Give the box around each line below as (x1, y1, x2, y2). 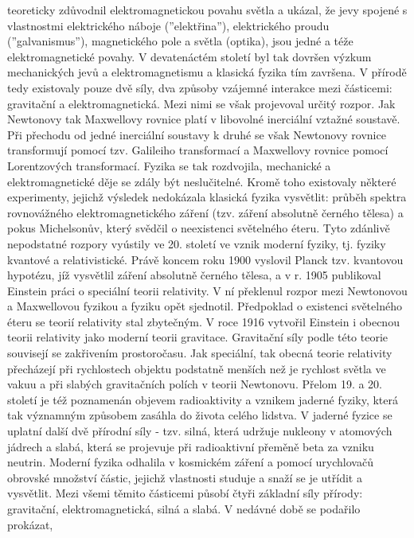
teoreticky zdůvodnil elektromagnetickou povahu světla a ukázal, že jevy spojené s (7, 2, 408, 18)
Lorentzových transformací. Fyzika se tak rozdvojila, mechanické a (7, 157, 331, 173)
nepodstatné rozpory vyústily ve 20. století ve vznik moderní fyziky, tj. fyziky (7, 235, 386, 251)
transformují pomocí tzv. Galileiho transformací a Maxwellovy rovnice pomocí (7, 142, 389, 158)
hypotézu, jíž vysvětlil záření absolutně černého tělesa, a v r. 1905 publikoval (7, 267, 381, 283)
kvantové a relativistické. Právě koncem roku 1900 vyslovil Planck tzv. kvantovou (7, 251, 404, 267)
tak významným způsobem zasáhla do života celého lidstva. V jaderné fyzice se (7, 407, 393, 423)
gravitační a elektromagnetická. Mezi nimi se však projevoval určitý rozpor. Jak (7, 95, 396, 111)
